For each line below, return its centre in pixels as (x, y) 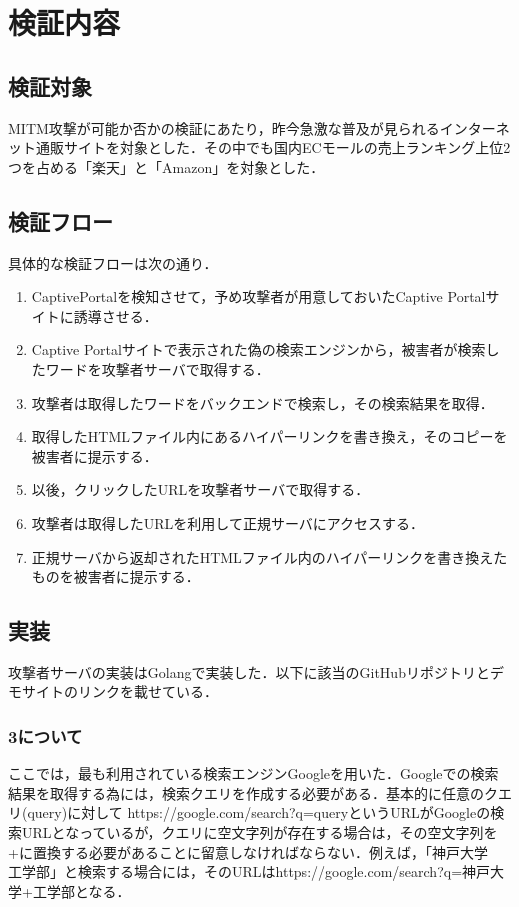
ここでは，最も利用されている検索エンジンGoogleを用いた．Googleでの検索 (253, 773)
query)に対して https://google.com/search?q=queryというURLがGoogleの (259, 812)
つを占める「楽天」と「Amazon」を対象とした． (166, 166)
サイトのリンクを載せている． (119, 691)
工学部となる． (81, 890)
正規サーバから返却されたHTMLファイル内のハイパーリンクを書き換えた (269, 556)
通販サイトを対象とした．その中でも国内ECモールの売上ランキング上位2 (273, 147)
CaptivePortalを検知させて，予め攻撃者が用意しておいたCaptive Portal (258, 296)
